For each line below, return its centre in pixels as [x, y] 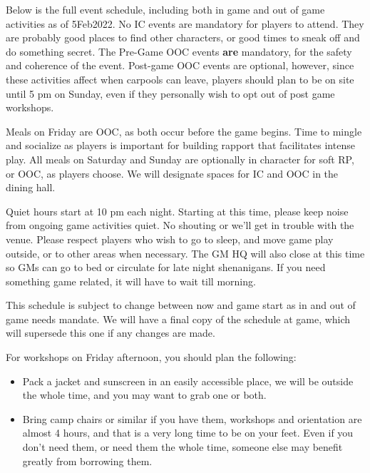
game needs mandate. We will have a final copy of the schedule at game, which [178, 319]
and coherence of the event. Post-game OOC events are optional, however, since [180, 65]
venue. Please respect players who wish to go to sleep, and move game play [170, 239]
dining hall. [31, 187]
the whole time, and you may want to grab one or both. [144, 395]
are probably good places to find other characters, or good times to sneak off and [183, 37]
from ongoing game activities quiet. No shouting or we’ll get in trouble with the [180, 225]
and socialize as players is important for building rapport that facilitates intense [180, 145]
